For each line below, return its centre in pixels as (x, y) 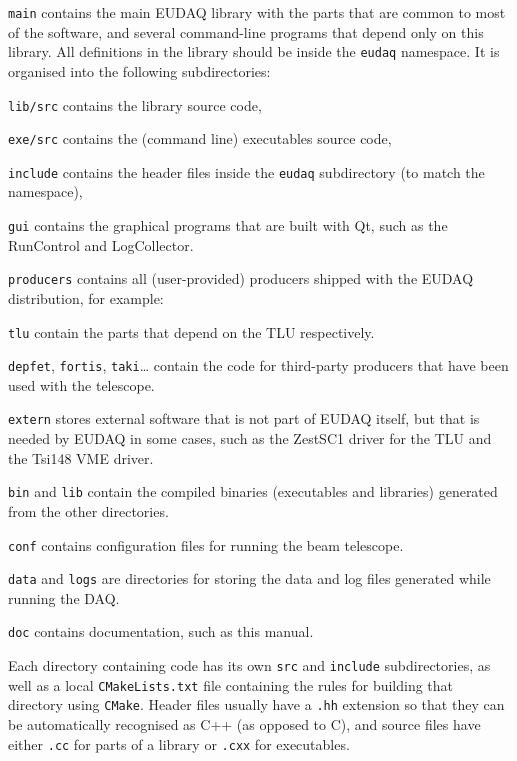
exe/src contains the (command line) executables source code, (200, 138)
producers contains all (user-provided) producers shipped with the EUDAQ (241, 278)
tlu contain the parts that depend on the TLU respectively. (191, 331)
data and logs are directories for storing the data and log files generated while (249, 578)
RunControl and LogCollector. (101, 244)
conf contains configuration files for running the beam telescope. (206, 544)
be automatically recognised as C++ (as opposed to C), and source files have (244, 724)
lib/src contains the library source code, (135, 104)
